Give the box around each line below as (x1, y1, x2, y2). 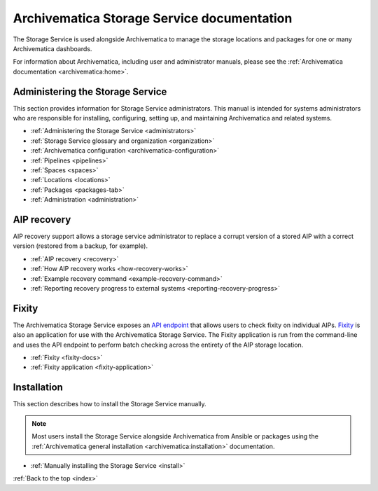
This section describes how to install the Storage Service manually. (13, 400, 206, 408)
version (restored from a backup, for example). (13, 242, 148, 250)
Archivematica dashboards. (13, 44, 92, 53)
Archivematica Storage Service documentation (13, 11, 293, 26)
